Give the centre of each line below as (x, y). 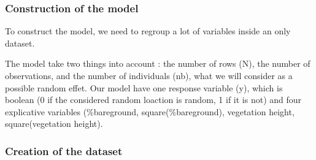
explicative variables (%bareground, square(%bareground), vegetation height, (150, 111)
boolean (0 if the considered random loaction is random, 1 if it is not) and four (153, 100)
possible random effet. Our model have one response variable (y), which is (144, 87)
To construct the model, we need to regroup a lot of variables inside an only (148, 31)
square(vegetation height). (54, 124)
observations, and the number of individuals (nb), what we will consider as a (149, 75)
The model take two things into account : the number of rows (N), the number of (158, 63)
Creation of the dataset (64, 150)
